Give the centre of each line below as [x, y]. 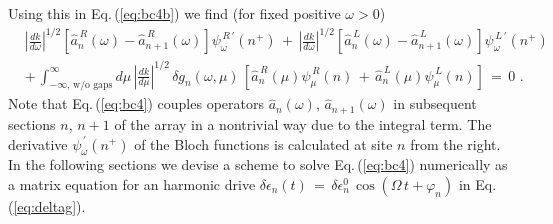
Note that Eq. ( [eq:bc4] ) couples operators [136, 103]
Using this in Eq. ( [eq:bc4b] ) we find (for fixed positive [174, 13]
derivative [38, 143]
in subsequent [435, 103]
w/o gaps [93, 85]
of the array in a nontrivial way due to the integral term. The [303, 123]
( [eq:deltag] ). [47, 205]
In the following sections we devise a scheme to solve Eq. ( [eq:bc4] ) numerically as [258, 164]
